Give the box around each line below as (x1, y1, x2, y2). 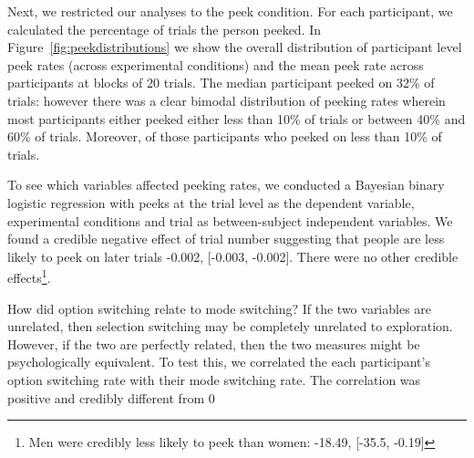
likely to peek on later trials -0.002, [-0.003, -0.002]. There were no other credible (7, 246, 459, 265)
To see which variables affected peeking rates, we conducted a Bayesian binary (7, 175, 445, 194)
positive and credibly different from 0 (7, 388, 215, 407)
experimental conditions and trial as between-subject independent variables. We (7, 211, 453, 230)
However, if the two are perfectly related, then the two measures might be (7, 334, 420, 353)
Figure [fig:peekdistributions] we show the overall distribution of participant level (7, 37, 462, 57)
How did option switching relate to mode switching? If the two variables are (7, 298, 432, 317)
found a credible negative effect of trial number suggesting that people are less (7, 229, 445, 248)
